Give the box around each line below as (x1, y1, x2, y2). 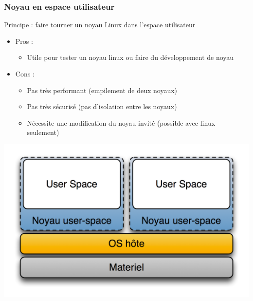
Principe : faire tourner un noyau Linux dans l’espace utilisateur (4, 19, 196, 30)
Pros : (15, 36, 33, 46)
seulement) (27, 127, 59, 137)
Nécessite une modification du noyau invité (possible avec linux (27, 117, 216, 128)
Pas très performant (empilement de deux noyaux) (27, 85, 178, 95)
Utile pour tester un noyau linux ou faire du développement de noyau (27, 52, 234, 62)
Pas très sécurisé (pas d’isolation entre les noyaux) (27, 101, 177, 112)
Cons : (15, 69, 35, 78)
